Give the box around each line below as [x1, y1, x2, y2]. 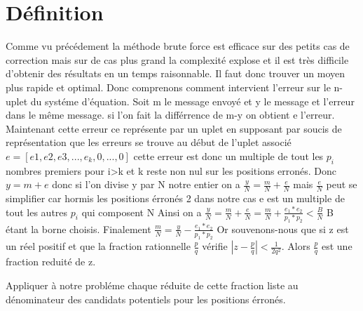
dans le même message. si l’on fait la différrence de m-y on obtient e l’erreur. [6, 107, 335, 122]
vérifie [202, 239, 228, 253]
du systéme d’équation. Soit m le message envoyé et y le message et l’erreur [30, 93, 355, 108]
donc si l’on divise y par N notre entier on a [52, 177, 240, 192]
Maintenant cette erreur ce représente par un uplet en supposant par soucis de [6, 121, 342, 135]
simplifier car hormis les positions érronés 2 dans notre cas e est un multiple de [6, 191, 345, 206]
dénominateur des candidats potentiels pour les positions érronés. [6, 291, 286, 306]
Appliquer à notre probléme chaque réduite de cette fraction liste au [6, 277, 299, 292]
